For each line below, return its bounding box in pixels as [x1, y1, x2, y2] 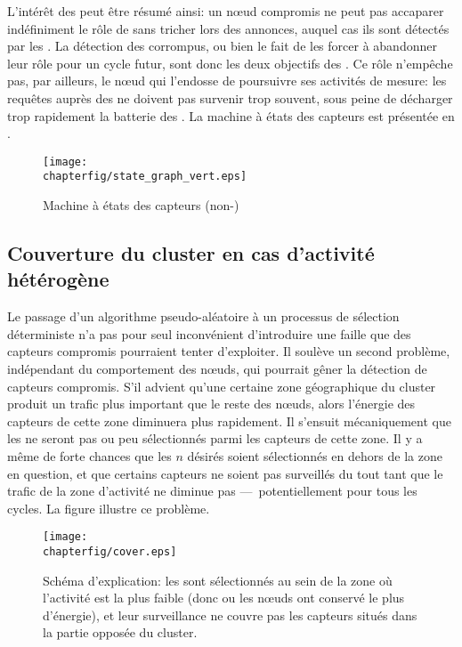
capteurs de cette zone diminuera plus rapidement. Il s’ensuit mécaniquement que [7, 411, 451, 430]
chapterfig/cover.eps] [43, 546, 177, 559]
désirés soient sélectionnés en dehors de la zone [187, 447, 442, 465]
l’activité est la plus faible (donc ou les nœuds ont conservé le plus [43, 588, 405, 607]
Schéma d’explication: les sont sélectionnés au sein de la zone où [43, 570, 393, 589]
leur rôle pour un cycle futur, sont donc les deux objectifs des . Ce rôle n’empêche [7, 53, 453, 72]
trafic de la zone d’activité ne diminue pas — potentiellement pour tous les [7, 481, 417, 500]
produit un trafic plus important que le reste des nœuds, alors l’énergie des [7, 394, 416, 413]
